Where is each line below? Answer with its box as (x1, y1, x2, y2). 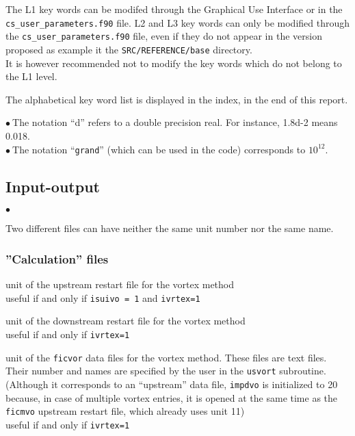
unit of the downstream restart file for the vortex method (5, 313, 246, 328)
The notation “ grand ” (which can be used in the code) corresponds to (12, 142, 306, 156)
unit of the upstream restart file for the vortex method (5, 277, 235, 292)
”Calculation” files (5, 250, 109, 267)
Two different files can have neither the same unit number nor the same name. (5, 221, 334, 235)
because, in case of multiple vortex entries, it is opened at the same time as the (5, 390, 338, 405)
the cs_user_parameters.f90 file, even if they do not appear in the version (5, 29, 322, 43)
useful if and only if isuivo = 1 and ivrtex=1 (5, 290, 200, 305)
